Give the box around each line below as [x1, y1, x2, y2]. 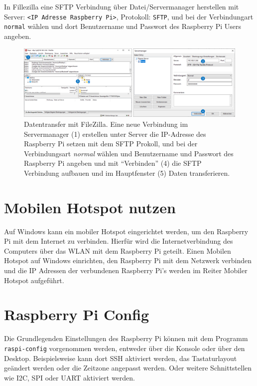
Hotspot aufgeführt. [4, 275, 64, 285]
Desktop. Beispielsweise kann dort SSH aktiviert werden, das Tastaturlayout [4, 353, 237, 363]
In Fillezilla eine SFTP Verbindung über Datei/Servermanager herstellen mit [4, 1, 239, 11]
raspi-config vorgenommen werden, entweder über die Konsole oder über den [4, 343, 245, 353]
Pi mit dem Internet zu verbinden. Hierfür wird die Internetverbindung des [4, 236, 233, 246]
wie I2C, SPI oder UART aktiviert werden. [4, 372, 135, 383]
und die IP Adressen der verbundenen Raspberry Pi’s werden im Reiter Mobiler [4, 265, 248, 276]
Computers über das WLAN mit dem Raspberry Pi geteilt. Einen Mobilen [4, 245, 231, 256]
